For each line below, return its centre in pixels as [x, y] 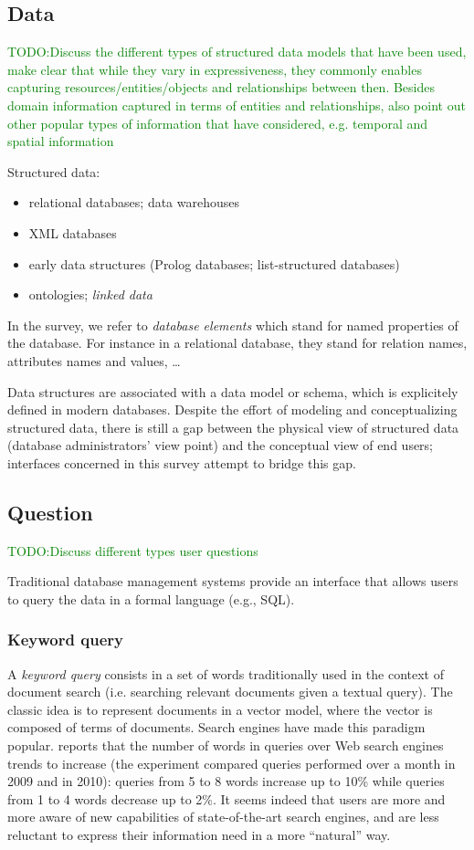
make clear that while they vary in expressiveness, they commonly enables [215, 69]
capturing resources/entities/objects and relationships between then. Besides [221, 87]
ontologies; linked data [90, 294]
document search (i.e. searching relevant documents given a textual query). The [230, 692]
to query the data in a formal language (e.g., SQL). [151, 598]
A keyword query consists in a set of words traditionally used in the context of [226, 673]
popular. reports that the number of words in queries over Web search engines [226, 745]
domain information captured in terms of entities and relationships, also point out [237, 105]
